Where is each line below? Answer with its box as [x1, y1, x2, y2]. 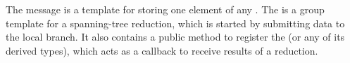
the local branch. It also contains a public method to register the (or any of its [6, 29, 345, 44]
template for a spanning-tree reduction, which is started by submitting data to [6, 15, 345, 30]
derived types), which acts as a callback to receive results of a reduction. [6, 43, 318, 57]
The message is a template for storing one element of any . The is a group [6, 2, 325, 16]
